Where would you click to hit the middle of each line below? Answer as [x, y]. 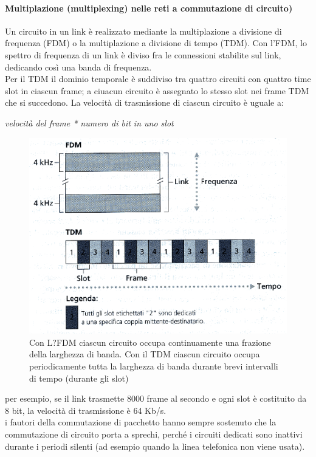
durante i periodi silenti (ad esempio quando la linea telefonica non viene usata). [155, 446]
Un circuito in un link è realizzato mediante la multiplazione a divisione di [143, 31]
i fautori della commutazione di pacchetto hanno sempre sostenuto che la [141, 422]
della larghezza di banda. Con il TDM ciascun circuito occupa [145, 354]
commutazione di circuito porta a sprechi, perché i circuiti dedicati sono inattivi [154, 434]
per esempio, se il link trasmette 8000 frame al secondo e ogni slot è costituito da [156, 398]
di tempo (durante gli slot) [79, 378]
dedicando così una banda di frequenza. [78, 67]
